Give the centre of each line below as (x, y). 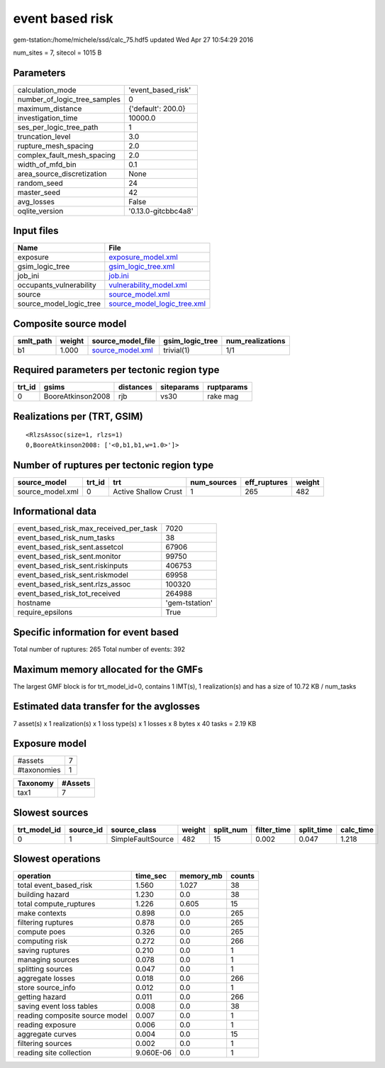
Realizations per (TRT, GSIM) (78, 416)
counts (243, 876)
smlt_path (35, 340)
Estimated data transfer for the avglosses (107, 707)
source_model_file (124, 340)
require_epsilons (45, 612)
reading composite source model (72, 1016)
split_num (231, 830)
